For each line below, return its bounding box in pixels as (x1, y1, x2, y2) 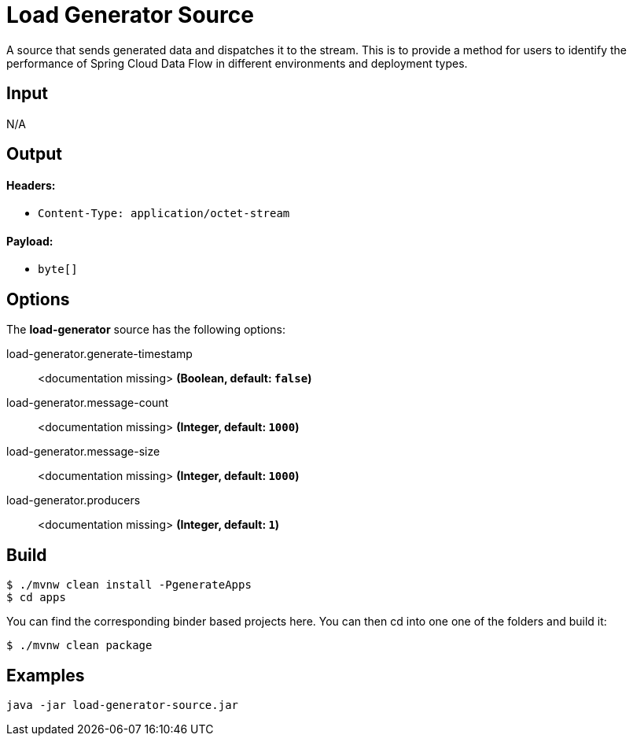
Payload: (6, 234, 53, 248)
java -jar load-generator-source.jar (6, 698, 239, 711)
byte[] (38, 263, 78, 276)
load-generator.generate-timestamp (6, 347, 193, 361)
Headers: (6, 178, 56, 192)
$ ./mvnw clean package (6, 639, 153, 652)
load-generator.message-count (6, 396, 169, 410)
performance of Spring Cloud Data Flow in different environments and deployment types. (6, 56, 468, 70)
